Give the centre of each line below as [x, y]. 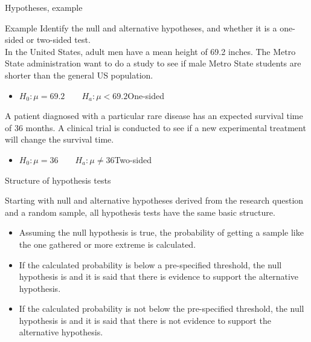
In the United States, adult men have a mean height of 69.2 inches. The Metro [150, 51]
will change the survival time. [59, 139]
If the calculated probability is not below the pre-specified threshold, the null [162, 308]
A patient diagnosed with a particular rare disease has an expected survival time [154, 116]
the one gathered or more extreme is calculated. [107, 244]
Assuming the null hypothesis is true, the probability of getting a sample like [161, 232]
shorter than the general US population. [79, 75]
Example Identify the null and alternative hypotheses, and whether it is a [141, 27]
